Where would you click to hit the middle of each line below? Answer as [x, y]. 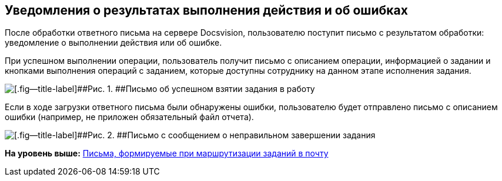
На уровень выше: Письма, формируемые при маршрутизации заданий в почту [167, 153]
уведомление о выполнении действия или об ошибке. [113, 43]
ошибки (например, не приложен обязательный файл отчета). [129, 117]
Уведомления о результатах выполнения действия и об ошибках [206, 10]
